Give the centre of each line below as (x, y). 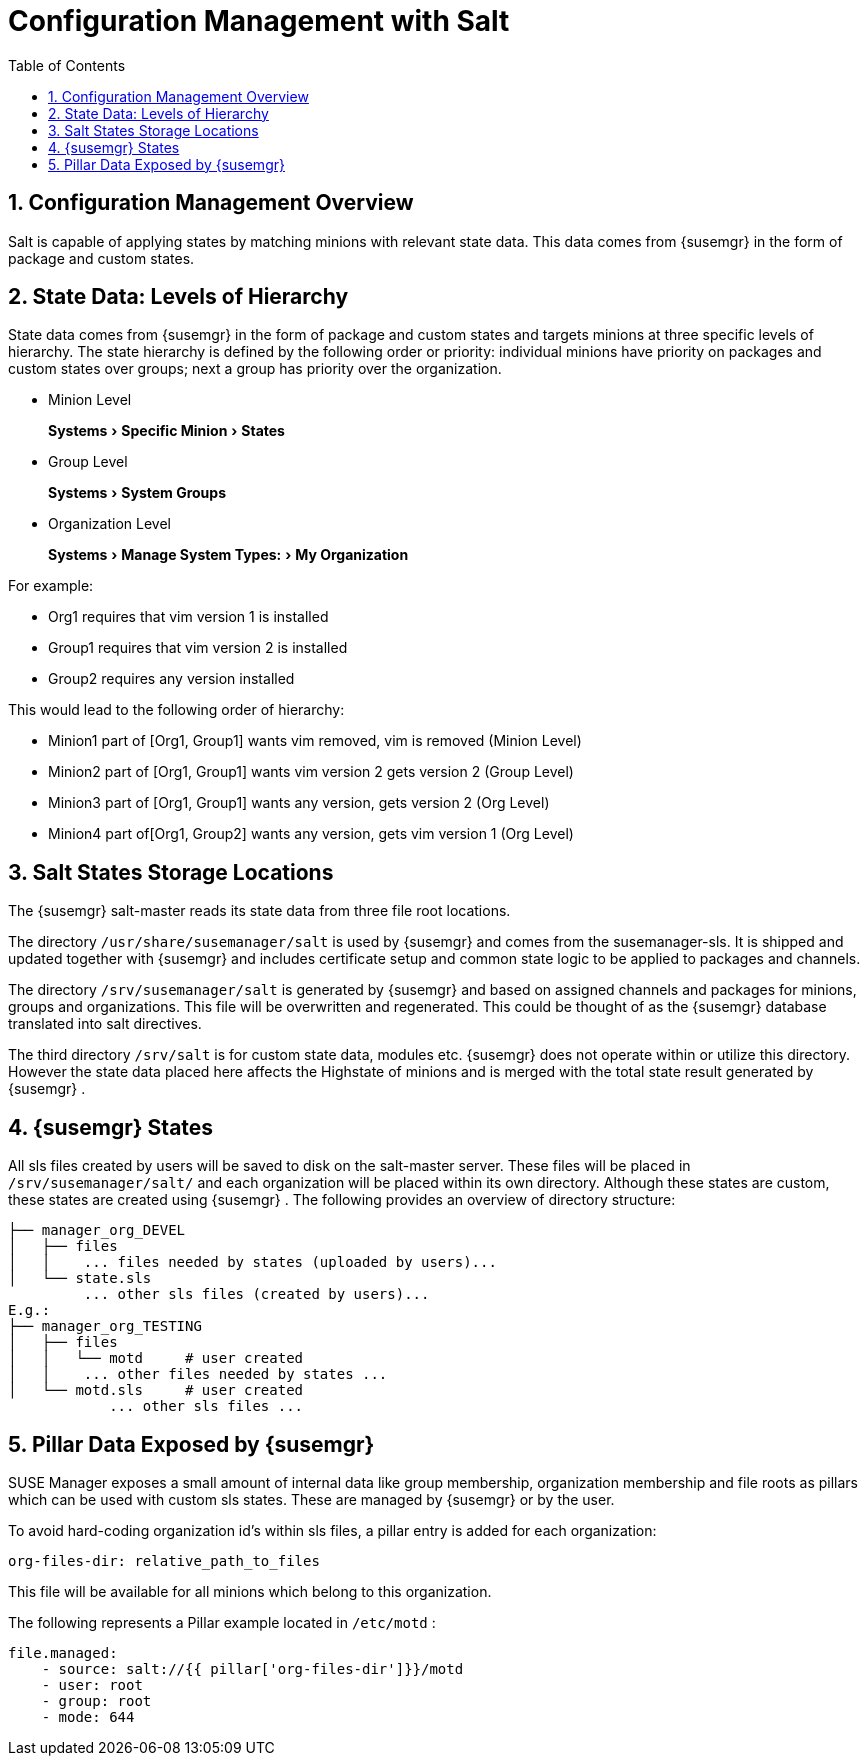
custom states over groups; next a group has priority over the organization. (255, 369)
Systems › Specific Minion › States (166, 431)
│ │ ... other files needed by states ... (198, 1374)
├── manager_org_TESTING (105, 1326)
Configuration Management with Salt (259, 21)
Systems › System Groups (137, 493)
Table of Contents (67, 65)
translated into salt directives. (105, 1024)
